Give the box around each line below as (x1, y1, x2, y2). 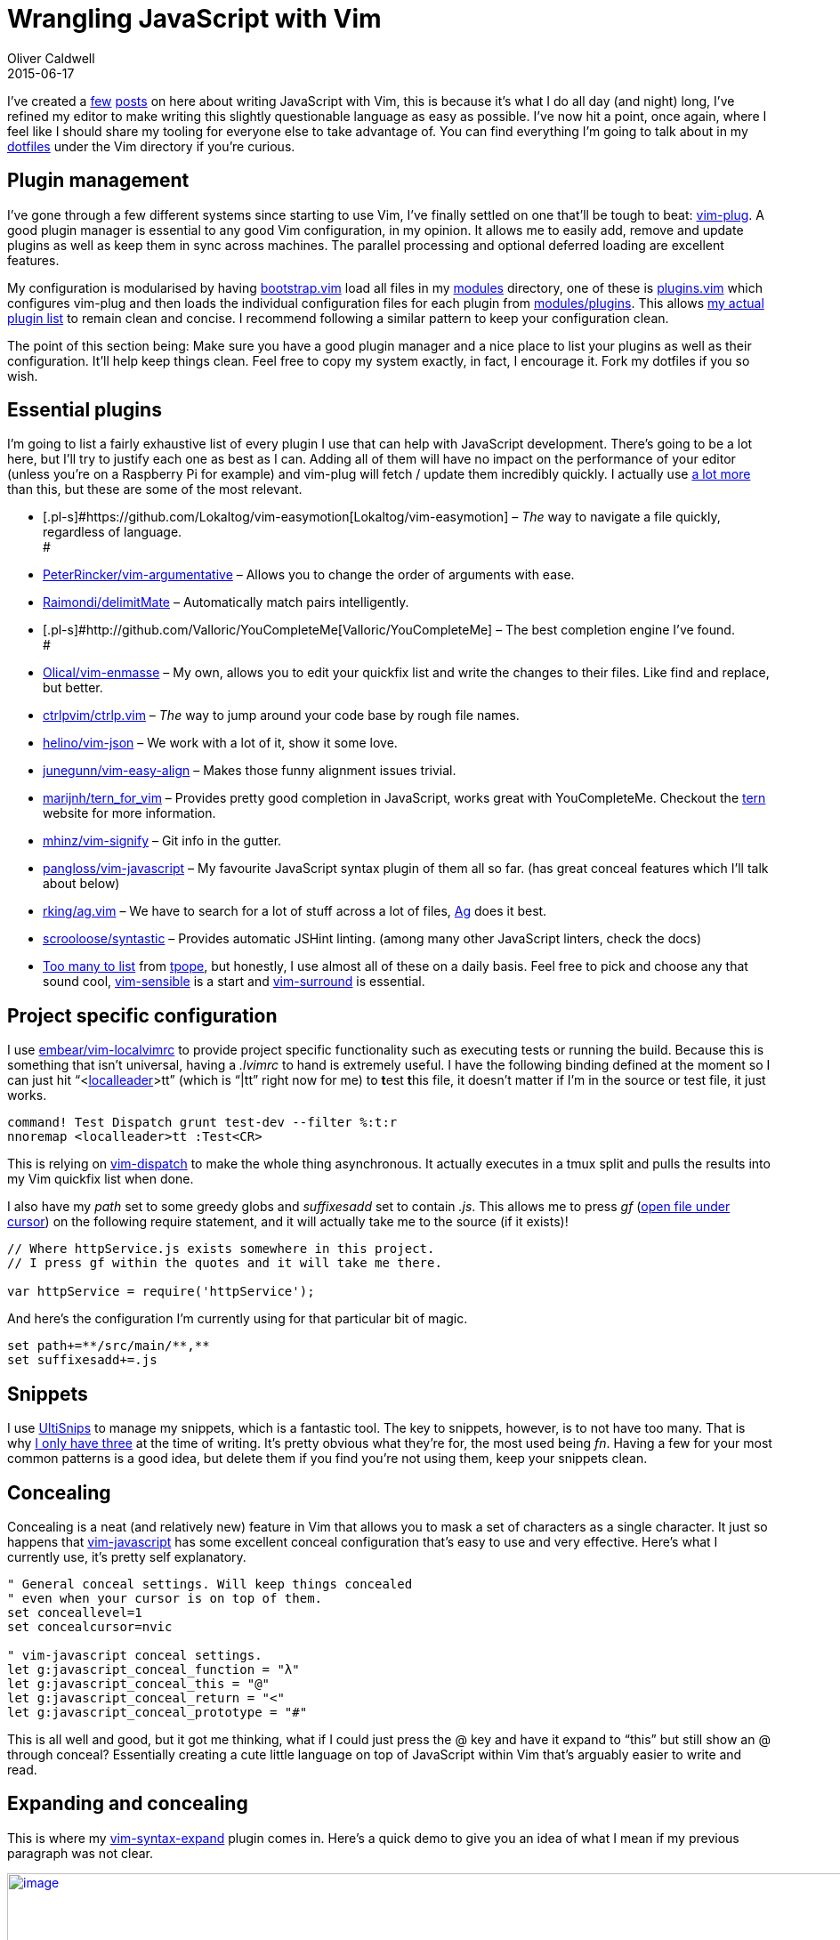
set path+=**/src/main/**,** (7, 1338, 210, 1354)
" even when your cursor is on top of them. (7, 1590, 323, 1605)
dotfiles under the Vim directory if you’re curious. (7, 138, 295, 154)
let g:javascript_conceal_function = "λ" (7, 1661, 300, 1677)
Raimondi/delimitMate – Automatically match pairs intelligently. (43, 594, 409, 610)
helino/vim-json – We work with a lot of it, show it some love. (43, 735, 398, 751)
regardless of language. (43, 524, 182, 540)
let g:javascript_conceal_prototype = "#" (7, 1704, 308, 1719)
